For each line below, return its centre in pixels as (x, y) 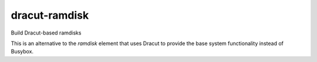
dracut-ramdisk (50, 15)
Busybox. (22, 51)
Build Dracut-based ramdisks (46, 33)
